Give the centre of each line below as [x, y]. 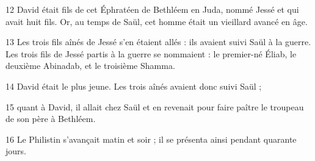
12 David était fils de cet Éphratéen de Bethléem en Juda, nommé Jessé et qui [152, 9]
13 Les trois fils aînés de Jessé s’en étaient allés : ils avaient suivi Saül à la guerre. [158, 42]
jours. [16, 151]
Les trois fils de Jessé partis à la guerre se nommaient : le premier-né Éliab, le [151, 53]
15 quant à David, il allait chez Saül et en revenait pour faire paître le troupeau [155, 106]
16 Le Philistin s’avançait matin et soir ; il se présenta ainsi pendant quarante [151, 139]
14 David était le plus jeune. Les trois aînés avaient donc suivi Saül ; [134, 86]
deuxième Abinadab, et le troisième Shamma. [90, 66]
